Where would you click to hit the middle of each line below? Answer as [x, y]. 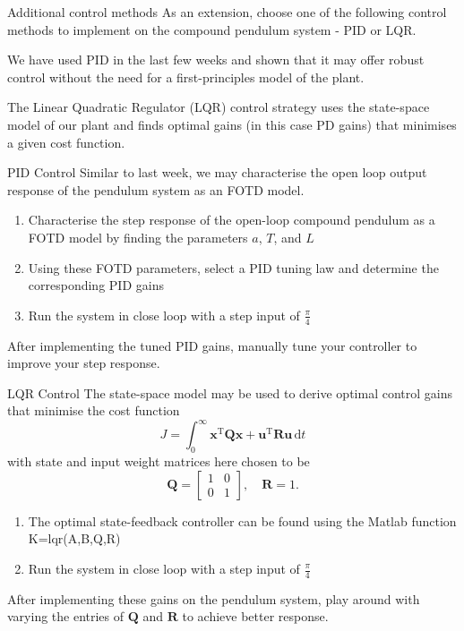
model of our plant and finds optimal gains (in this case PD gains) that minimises [232, 124]
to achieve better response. [255, 616]
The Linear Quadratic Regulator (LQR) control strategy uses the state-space [219, 107]
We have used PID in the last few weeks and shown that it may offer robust [216, 60]
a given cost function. [66, 142]
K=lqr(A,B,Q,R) [74, 538]
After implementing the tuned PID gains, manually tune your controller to [212, 345]
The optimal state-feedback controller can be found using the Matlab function [242, 520]
